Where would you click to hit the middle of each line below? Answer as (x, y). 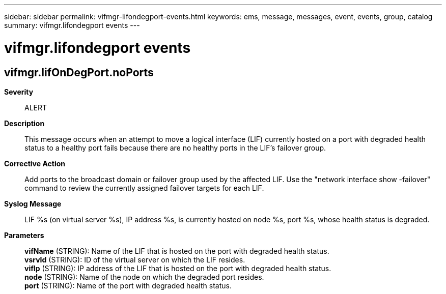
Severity (19, 92)
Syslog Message (33, 203)
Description (24, 123)
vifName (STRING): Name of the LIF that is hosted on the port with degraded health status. (177, 251)
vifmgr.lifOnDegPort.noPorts (79, 72)
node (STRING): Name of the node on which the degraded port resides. (144, 277)
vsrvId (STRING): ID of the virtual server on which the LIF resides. (135, 259)
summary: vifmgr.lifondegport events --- (72, 25)
